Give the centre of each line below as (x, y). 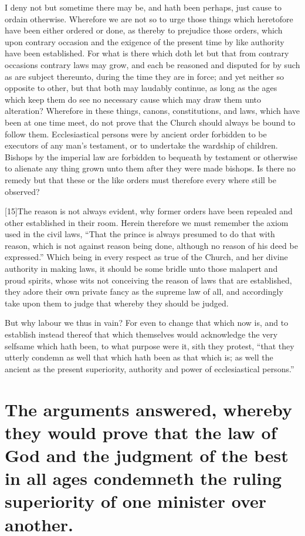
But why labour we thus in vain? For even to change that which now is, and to (147, 323)
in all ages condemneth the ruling (143, 478)
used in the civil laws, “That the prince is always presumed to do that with (140, 234)
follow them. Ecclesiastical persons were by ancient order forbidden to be (136, 134)
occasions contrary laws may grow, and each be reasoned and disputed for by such (152, 64)
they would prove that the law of (141, 432)
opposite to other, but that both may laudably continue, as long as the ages (141, 88)
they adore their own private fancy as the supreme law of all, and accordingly (144, 291)
